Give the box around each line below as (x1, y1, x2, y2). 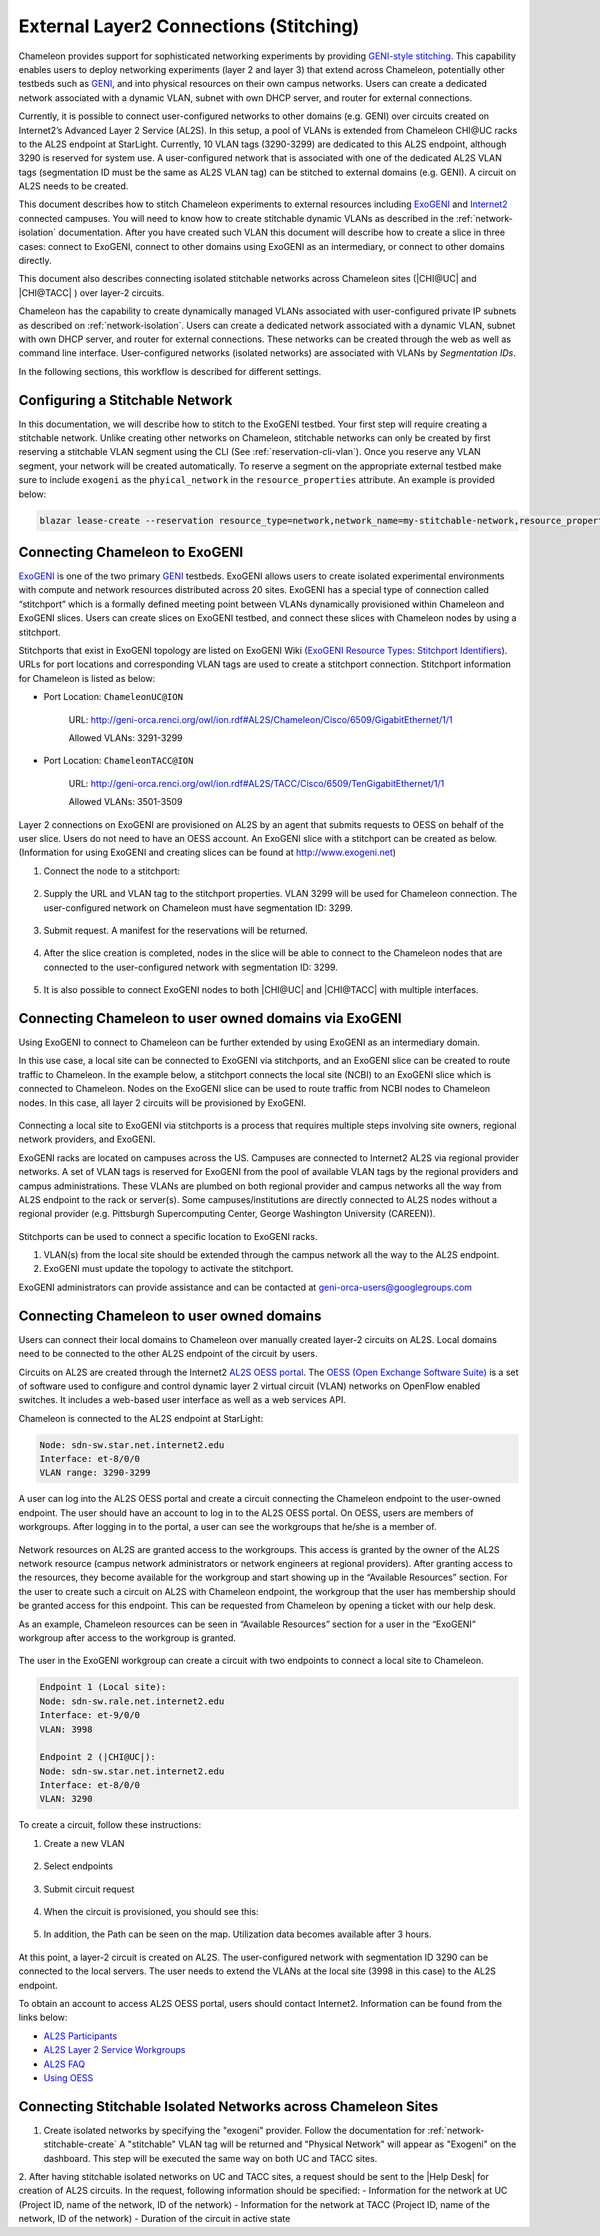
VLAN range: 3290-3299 (39, 1467, 151, 1479)
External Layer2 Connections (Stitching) (18, 15, 360, 37)
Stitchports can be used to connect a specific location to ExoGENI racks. (18, 1230, 318, 1242)
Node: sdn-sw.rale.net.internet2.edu (39, 1695, 225, 1707)
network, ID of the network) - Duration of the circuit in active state (18, 2213, 291, 2225)
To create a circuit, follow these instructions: (18, 1819, 202, 1831)
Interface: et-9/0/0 (39, 1710, 140, 1721)
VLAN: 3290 (39, 1793, 93, 1805)
